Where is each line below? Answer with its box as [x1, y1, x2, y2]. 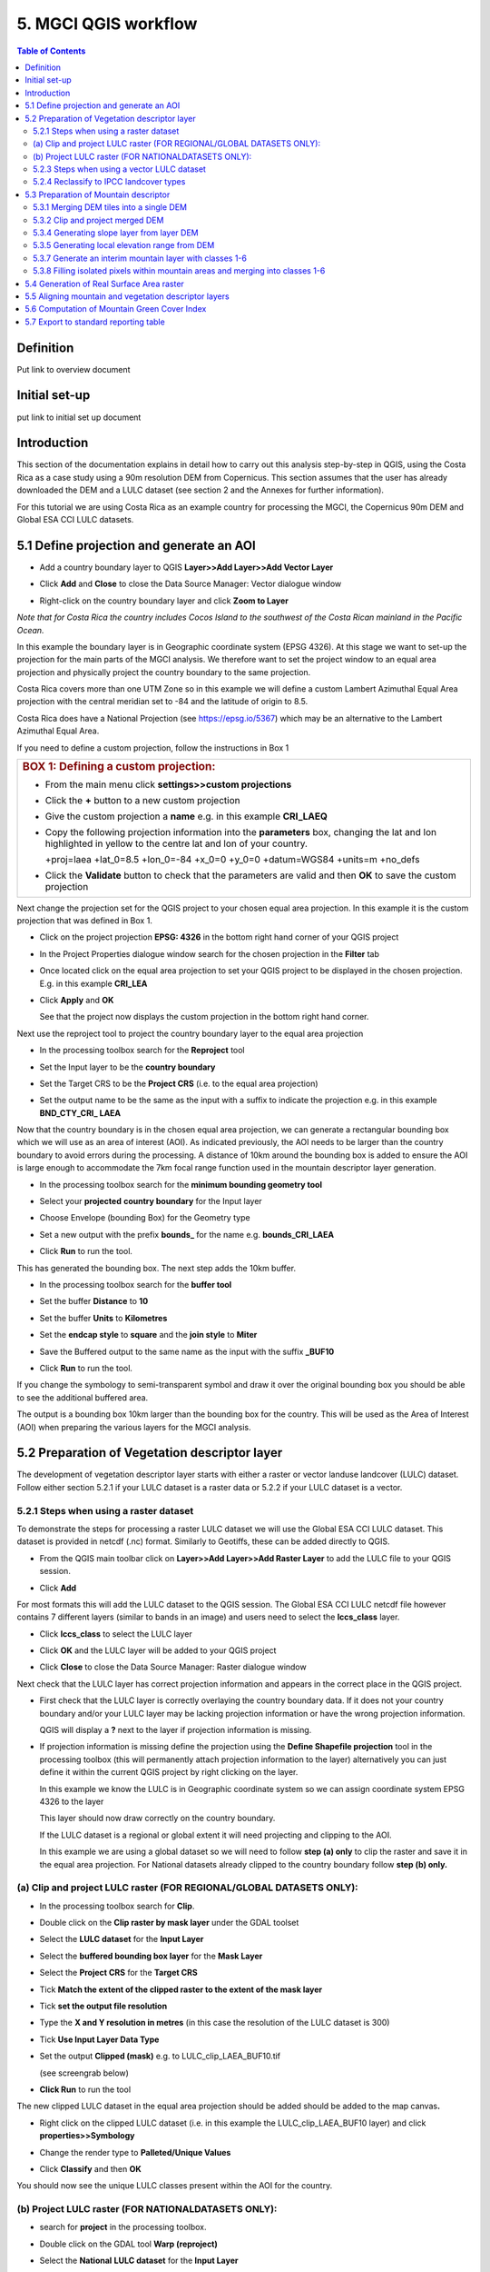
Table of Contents [16, 45, 86, 56]
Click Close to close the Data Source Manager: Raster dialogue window [39, 1661, 308, 1672]
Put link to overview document [16, 364, 131, 374]
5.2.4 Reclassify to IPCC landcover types [33, 176, 186, 187]
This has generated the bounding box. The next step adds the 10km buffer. [16, 1262, 297, 1273]
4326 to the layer [39, 1796, 104, 1807]
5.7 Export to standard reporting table [24, 316, 165, 327]
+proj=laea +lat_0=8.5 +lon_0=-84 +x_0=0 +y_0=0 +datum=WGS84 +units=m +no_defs [44, 852, 420, 865]
